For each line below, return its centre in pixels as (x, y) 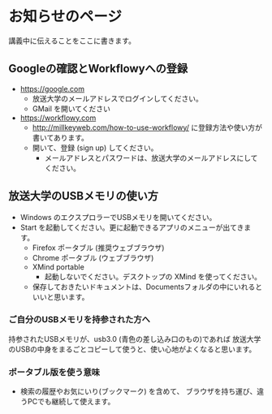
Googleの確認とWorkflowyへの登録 (98, 69)
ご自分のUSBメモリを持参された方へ (79, 320)
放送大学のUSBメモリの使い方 (84, 196)
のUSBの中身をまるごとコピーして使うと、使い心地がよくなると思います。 (132, 349)
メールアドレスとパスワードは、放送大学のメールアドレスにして (151, 157)
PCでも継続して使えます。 (71, 402)
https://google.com (52, 88)
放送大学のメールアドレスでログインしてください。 (117, 98)
